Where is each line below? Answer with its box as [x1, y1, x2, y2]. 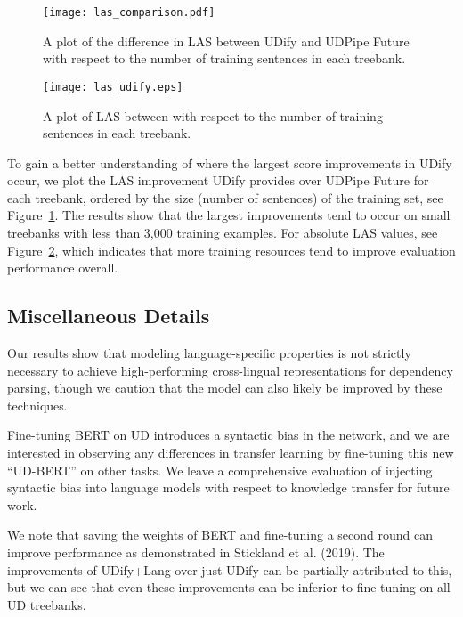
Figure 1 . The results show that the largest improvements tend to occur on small [7, 206, 451, 224]
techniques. [7, 395, 68, 414]
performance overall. [7, 258, 118, 277]
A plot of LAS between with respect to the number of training [43, 106, 383, 125]
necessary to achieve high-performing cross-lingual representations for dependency [7, 361, 453, 379]
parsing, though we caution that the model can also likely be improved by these [7, 378, 443, 397]
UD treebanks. [7, 595, 86, 613]
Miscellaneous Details [7, 302, 210, 329]
